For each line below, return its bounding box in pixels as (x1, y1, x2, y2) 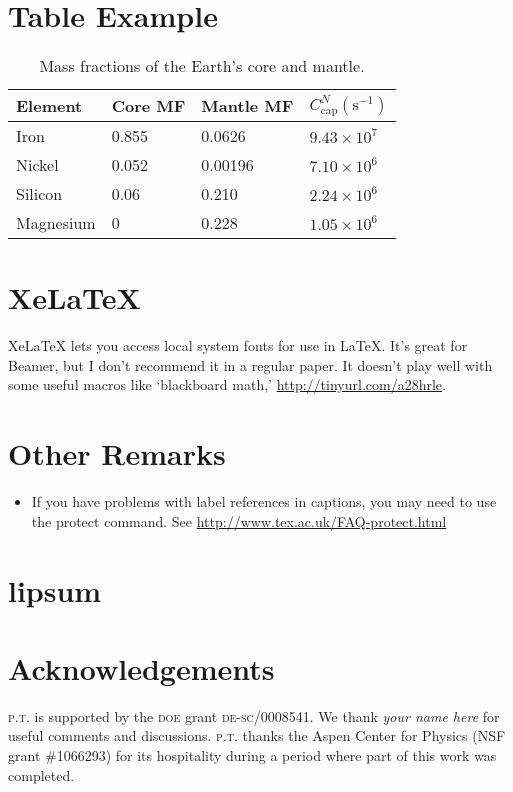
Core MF (111, 94, 186, 118)
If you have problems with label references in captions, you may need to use (31, 491, 497, 512)
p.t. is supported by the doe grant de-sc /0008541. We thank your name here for (8, 705, 500, 726)
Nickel (16, 153, 59, 177)
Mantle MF (201, 94, 294, 118)
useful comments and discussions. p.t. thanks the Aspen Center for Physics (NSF (8, 725, 506, 746)
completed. (8, 764, 75, 785)
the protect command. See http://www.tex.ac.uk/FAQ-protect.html (31, 510, 447, 531)
